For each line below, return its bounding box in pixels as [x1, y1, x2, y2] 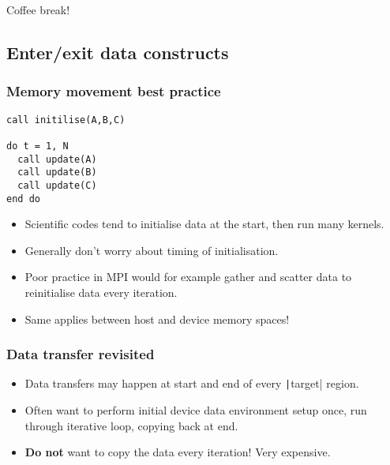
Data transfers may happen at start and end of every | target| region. [24, 375, 359, 392]
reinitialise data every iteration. [24, 283, 178, 300]
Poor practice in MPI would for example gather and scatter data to [24, 268, 352, 285]
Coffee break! [6, 2, 70, 17]
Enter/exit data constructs [6, 39, 229, 64]
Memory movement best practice [6, 81, 221, 101]
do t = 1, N [6, 140, 69, 152]
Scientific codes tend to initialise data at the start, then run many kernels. [24, 216, 384, 232]
